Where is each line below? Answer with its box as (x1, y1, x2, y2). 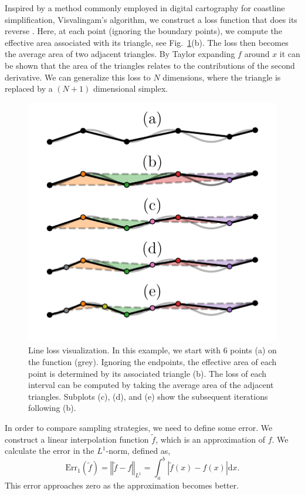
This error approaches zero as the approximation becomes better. (5, 479, 239, 491)
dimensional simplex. (93, 82, 168, 95)
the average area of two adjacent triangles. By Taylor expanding (5, 48, 235, 60)
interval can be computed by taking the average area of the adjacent (28, 379, 274, 391)
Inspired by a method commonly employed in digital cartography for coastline (5, 2, 285, 14)
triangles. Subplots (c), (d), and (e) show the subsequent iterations (28, 390, 268, 402)
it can (279, 48, 300, 60)
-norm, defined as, (106, 444, 171, 457)
